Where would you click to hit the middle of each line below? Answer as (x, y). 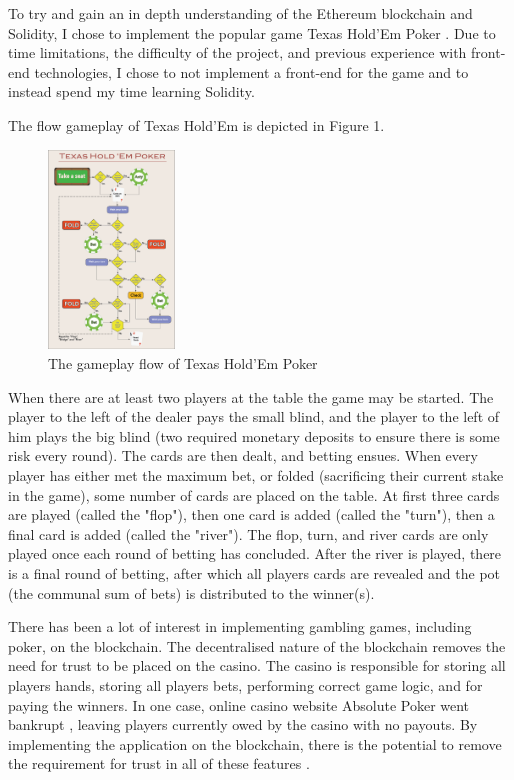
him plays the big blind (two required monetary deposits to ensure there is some (254, 435)
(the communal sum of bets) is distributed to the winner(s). (191, 592)
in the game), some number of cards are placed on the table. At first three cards (254, 494)
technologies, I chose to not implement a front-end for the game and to (251, 71)
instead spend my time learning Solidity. (131, 91)
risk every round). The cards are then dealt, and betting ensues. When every (243, 455)
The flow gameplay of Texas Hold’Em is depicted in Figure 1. (196, 124)
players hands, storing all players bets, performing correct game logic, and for (245, 684)
